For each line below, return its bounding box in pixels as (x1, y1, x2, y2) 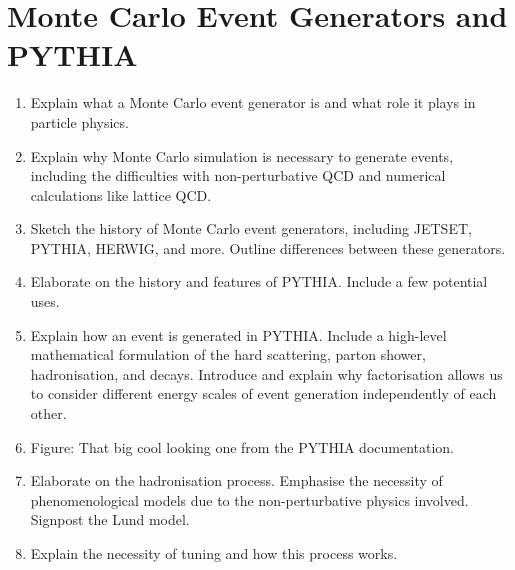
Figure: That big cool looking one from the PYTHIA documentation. (30, 436, 455, 457)
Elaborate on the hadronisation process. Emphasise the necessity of (30, 470, 443, 491)
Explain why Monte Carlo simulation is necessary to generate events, (30, 145, 454, 166)
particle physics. (30, 111, 129, 132)
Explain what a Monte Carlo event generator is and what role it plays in (30, 92, 476, 113)
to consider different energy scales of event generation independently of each (30, 383, 497, 404)
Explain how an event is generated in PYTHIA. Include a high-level (30, 324, 447, 345)
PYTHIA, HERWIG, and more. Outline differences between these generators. (30, 237, 506, 258)
